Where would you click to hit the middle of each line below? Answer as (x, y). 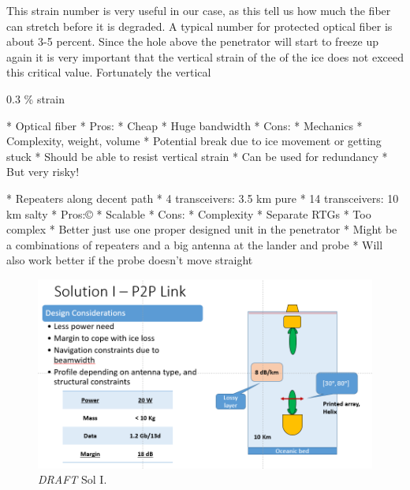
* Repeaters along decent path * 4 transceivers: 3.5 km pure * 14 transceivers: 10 (203, 198)
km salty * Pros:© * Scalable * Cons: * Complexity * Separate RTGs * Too (189, 213)
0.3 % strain (36, 98)
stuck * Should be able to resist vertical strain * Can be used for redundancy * (197, 156)
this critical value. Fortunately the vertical (109, 72)
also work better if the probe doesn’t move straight (130, 260)
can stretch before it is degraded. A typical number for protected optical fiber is (199, 26)
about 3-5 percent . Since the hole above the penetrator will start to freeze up (192, 41)
